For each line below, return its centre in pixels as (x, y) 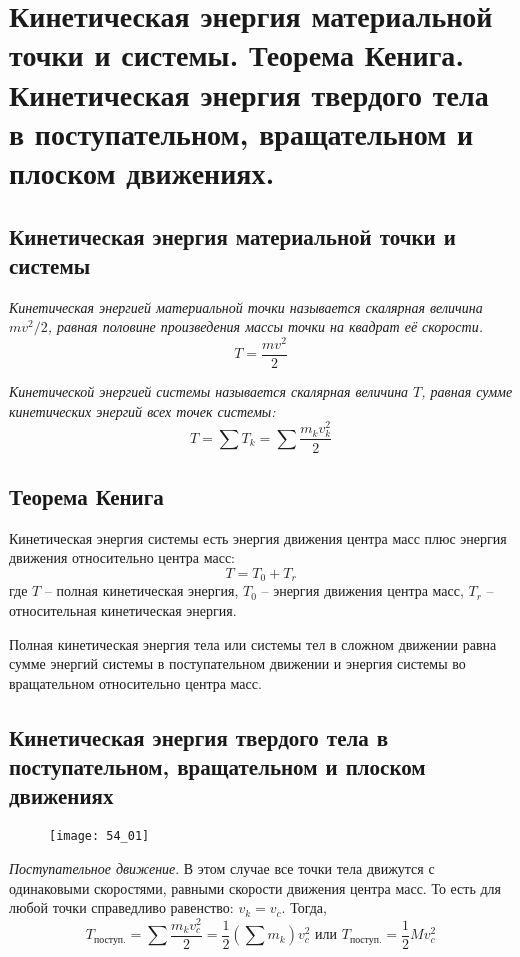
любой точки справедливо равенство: (121, 907)
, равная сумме (467, 391)
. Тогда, (304, 907)
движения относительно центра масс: (122, 557)
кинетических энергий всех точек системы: (142, 410)
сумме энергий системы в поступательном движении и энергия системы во (237, 663)
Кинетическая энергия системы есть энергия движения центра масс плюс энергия (258, 537)
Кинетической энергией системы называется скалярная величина (209, 391)
